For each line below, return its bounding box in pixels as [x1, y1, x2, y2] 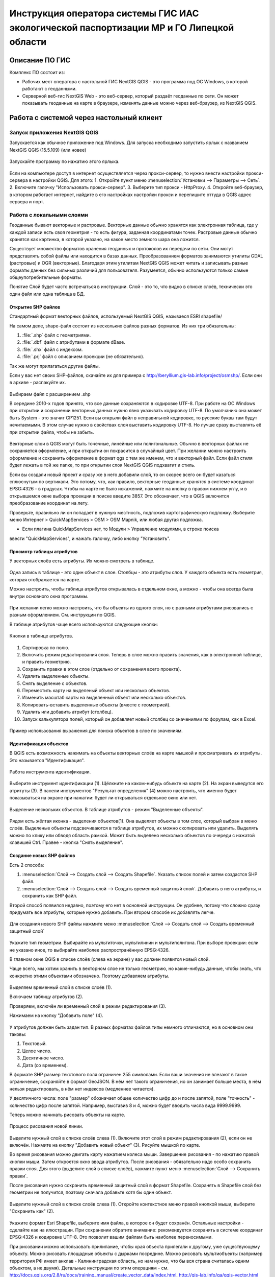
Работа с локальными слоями [9, 211, 89, 218]
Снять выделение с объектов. [22, 680, 88, 687]
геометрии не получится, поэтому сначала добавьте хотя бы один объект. [9, 1189, 172, 1195]
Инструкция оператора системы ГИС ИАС [9, 8, 199, 19]
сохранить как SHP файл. [22, 893, 77, 899]
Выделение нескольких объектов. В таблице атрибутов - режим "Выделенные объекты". [9, 806, 204, 812]
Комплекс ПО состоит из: [9, 69, 65, 75]
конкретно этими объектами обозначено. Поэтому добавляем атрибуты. [9, 973, 170, 979]
